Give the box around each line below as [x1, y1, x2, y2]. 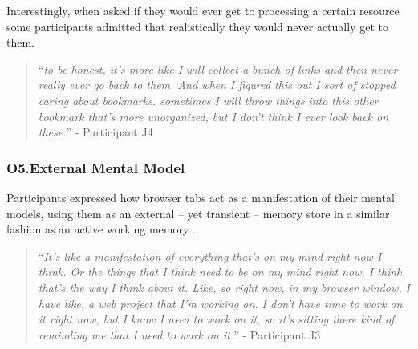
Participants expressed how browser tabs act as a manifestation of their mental [6, 189, 395, 205]
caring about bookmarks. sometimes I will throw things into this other [38, 91, 379, 108]
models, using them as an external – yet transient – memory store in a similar [6, 205, 390, 221]
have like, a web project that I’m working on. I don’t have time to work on [38, 294, 403, 311]
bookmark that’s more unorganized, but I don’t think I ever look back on [38, 108, 389, 124]
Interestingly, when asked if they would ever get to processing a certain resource [6, 2, 400, 18]
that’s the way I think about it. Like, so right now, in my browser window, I [38, 278, 410, 295]
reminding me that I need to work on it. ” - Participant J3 [38, 326, 321, 343]
